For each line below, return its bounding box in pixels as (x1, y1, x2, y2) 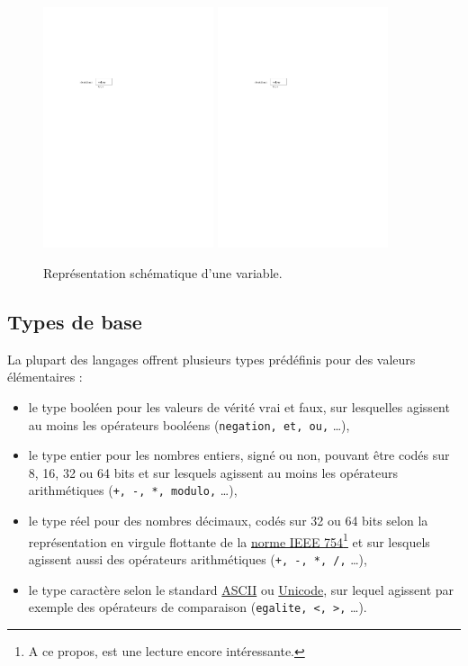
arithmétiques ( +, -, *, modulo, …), (28, 481, 238, 499)
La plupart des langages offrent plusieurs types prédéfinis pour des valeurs (7, 349, 416, 368)
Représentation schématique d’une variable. (43, 263, 283, 282)
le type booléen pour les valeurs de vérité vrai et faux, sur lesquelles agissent (28, 397, 450, 416)
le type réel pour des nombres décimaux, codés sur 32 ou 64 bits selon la (28, 511, 428, 530)
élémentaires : (7, 367, 83, 386)
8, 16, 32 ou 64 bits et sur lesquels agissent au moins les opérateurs (28, 463, 399, 481)
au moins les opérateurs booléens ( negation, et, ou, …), (28, 415, 350, 434)
